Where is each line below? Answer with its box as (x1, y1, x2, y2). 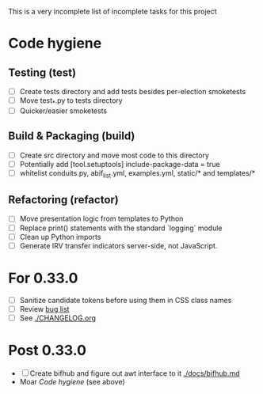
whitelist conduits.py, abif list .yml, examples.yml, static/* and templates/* (19, 168, 256, 180)
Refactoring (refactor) (8, 193, 119, 206)
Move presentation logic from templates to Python (19, 214, 184, 224)
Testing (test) (8, 66, 77, 79)
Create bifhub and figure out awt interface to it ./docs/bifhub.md (29, 368, 240, 378)
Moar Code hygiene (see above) (19, 377, 125, 386)
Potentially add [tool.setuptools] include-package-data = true (19, 159, 220, 169)
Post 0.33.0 (8, 342, 87, 359)
